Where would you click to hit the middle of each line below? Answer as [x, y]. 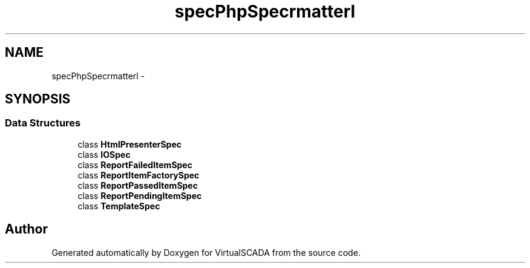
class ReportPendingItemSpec [140, 195]
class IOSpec [104, 154]
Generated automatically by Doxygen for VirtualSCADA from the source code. [206, 252]
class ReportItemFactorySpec [139, 175]
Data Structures [43, 123]
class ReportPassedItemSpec [138, 185]
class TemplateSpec [119, 206]
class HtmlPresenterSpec [129, 144]
